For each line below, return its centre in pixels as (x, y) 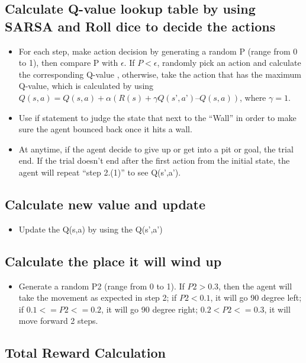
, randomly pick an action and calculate (229, 63)
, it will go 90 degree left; (256, 297)
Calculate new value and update (105, 204)
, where (253, 97)
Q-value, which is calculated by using (86, 86)
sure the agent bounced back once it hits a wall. (105, 129)
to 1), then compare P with (68, 63)
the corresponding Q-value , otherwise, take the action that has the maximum (160, 74)
